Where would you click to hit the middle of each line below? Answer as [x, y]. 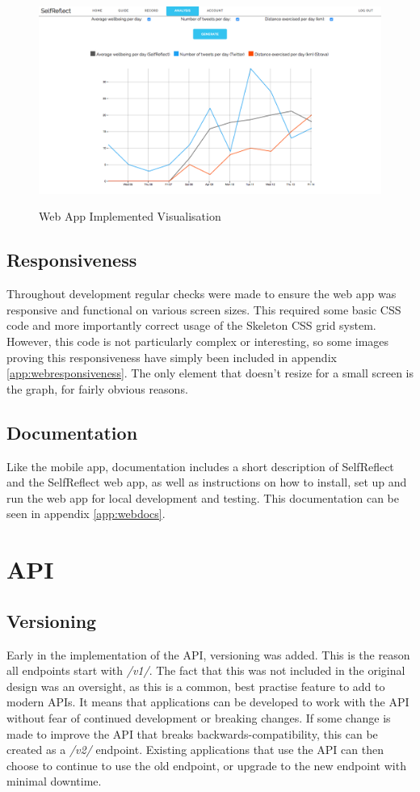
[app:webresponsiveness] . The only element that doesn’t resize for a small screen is [210, 373]
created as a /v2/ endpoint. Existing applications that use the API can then [195, 750]
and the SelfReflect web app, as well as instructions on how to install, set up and [207, 482]
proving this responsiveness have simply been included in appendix [172, 357]
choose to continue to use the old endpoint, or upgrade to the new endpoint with [206, 765]
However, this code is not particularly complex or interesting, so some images [198, 341]
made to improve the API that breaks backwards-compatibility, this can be [192, 733]
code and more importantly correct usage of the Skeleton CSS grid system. [191, 325]
